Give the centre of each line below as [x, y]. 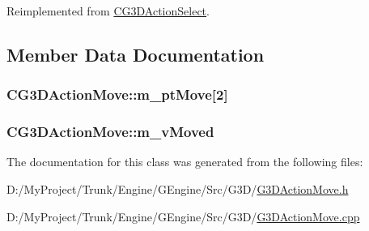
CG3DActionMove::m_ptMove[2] [117, 94]
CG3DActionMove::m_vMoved [110, 132]
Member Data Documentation [136, 54]
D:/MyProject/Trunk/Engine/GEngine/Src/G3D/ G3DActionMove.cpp [183, 216]
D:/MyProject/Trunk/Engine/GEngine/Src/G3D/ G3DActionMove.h [178, 189]
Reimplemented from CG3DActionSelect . [108, 11]
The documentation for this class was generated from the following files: [185, 162]
